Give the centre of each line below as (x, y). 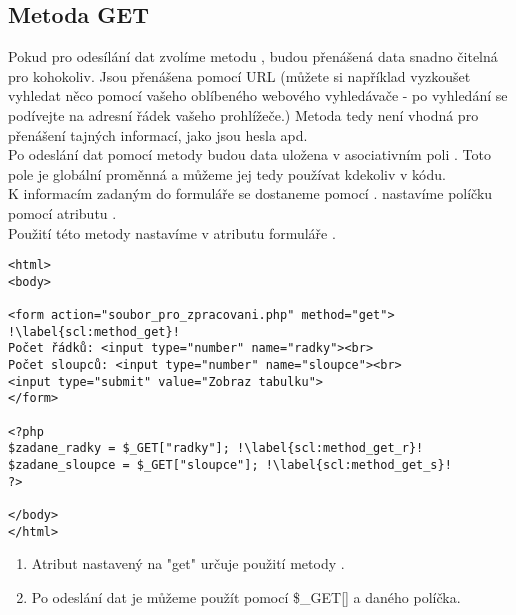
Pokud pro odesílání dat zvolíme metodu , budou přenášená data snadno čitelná (253, 56)
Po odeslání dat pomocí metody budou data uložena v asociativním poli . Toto (249, 154)
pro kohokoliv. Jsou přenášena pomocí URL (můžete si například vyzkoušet (239, 75)
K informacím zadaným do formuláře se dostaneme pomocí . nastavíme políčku (250, 193)
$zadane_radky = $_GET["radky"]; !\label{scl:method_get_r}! (216, 448)
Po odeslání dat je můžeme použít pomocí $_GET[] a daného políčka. (246, 596)
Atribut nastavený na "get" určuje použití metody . (188, 563)
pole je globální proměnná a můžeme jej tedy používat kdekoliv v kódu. (227, 173)
